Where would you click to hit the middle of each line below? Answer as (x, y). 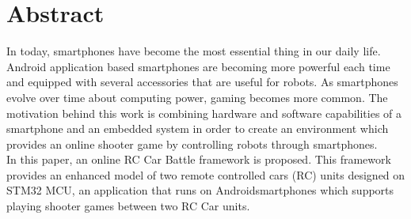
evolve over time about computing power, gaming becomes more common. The (197, 97)
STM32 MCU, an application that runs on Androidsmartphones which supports (200, 190)
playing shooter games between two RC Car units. (128, 206)
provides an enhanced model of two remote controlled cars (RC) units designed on (206, 174)
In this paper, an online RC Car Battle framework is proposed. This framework (199, 159)
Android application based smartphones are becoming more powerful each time (198, 66)
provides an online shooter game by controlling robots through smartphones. (192, 143)
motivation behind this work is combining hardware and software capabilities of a (204, 113)
